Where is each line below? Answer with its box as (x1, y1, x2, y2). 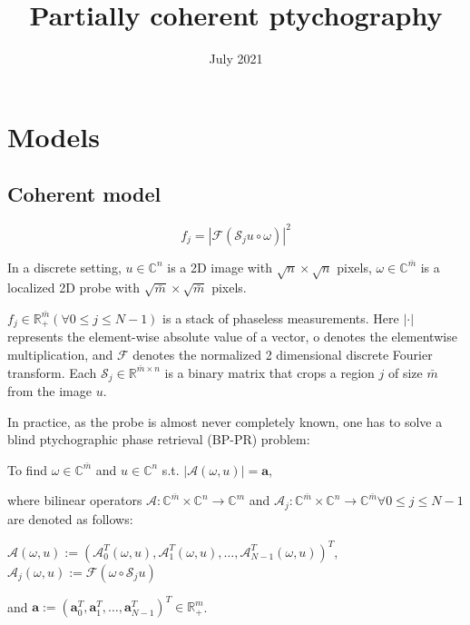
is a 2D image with (167, 257, 272, 276)
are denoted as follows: (7, 509, 133, 528)
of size (387, 362, 423, 382)
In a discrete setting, (7, 257, 122, 276)
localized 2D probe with (7, 278, 141, 297)
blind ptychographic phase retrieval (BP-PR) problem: (7, 430, 310, 449)
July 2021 (209, 49, 263, 68)
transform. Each (7, 362, 97, 382)
